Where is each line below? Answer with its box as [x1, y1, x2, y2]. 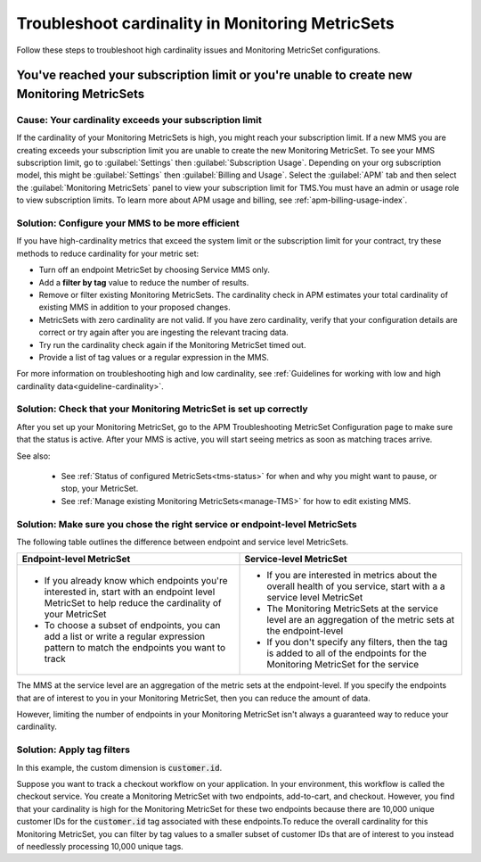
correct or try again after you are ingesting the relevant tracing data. [38, 327, 289, 338]
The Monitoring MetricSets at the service [266, 602, 439, 615]
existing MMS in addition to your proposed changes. [38, 302, 231, 312]
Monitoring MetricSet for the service [266, 659, 420, 671]
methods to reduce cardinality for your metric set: [16, 248, 200, 259]
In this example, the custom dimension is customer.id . [16, 762, 223, 773]
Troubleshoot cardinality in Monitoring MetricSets [16, 13, 395, 33]
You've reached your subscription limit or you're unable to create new [16, 68, 413, 83]
